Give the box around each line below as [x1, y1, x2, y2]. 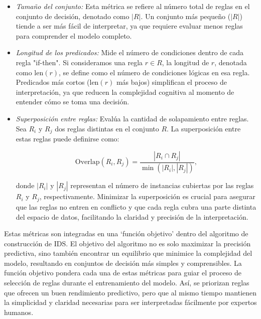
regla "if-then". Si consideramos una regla [16, 57, 143, 67]
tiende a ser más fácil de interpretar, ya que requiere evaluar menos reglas [16, 21, 243, 31]
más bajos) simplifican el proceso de [116, 77, 227, 87]
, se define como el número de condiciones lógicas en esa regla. [59, 67, 250, 77]
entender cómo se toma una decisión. [16, 96, 129, 107]
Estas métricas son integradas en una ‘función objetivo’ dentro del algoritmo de [4, 228, 248, 239]
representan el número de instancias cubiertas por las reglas [70, 180, 254, 191]
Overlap [75, 158, 100, 166]
